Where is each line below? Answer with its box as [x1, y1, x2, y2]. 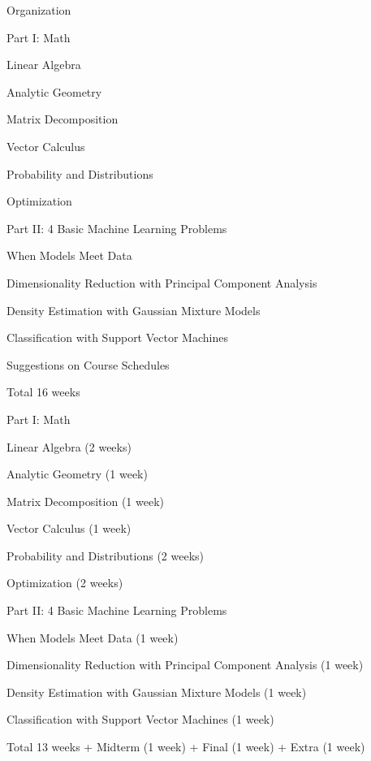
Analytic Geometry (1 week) [6, 465, 148, 482]
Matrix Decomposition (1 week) [6, 492, 164, 509]
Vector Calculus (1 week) [6, 520, 132, 537]
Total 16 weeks [6, 383, 80, 400]
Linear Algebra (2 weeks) [6, 438, 132, 455]
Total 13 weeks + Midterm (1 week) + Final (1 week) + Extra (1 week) [6, 738, 365, 755]
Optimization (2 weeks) [6, 574, 123, 591]
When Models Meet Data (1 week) [6, 629, 179, 646]
